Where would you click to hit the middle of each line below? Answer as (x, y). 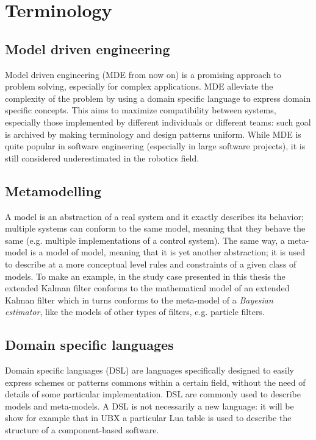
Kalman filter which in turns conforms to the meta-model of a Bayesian (139, 300)
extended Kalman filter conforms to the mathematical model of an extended (147, 288)
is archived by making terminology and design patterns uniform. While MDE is (153, 134)
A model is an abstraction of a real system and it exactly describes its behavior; (154, 216)
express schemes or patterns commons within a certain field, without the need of (155, 382)
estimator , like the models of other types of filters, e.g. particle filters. (135, 312)
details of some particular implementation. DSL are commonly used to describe (153, 394)
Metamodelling (53, 190)
